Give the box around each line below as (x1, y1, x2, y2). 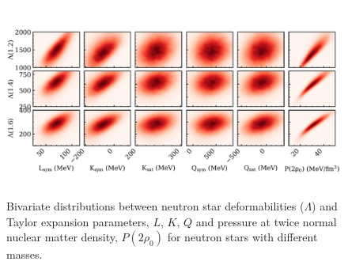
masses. (6, 246, 43, 263)
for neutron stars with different (167, 229, 318, 245)
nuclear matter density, (6, 229, 118, 245)
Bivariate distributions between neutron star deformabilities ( (6, 198, 304, 214)
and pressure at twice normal (195, 213, 337, 229)
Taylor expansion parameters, (6, 213, 149, 229)
